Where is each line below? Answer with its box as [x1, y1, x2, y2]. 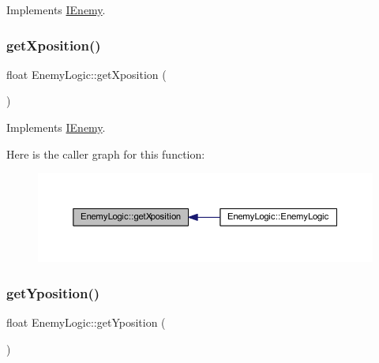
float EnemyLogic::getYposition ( [6, 314, 166, 331]
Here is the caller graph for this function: [6, 145, 205, 162]
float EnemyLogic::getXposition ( [6, 65, 167, 82]
